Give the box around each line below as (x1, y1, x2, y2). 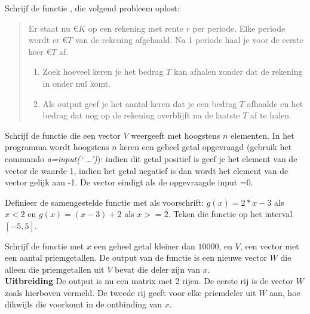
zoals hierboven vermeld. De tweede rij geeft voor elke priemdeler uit (5, 286, 256, 298)
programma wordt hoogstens (5, 141, 109, 153)
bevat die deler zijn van (114, 263, 201, 275)
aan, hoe (269, 286, 300, 298)
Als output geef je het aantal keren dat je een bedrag (42, 97, 237, 109)
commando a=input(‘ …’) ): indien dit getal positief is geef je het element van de (5, 152, 297, 164)
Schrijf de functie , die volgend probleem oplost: (5, 2, 180, 14)
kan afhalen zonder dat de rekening (174, 65, 303, 78)
